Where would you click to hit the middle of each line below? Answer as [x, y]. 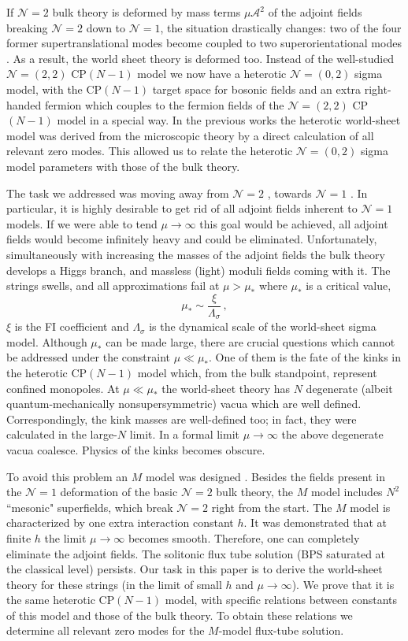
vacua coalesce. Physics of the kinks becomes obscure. [136, 449]
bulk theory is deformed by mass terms [147, 12]
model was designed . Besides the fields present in [266, 476]
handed [24, 104]
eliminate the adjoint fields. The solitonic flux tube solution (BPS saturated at [196, 553]
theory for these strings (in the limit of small [114, 584]
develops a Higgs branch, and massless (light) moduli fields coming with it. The [198, 270]
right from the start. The [272, 507]
